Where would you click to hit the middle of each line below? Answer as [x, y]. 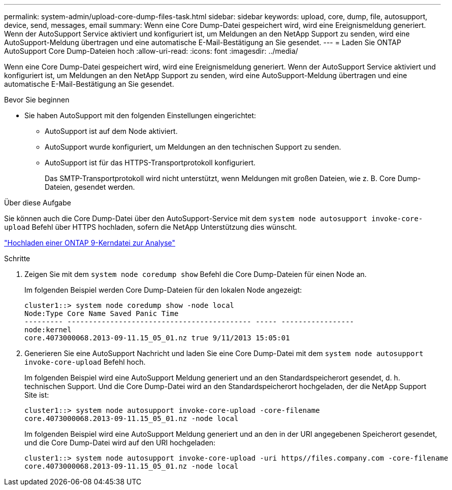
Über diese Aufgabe [38, 203]
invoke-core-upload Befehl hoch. [85, 362]
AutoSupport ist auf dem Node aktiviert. [111, 131]
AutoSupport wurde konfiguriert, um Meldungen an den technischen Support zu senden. [193, 147]
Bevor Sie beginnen [37, 100]
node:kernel [48, 330]
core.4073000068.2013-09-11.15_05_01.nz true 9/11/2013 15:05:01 [157, 338]
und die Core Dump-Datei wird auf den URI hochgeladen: [120, 443]
